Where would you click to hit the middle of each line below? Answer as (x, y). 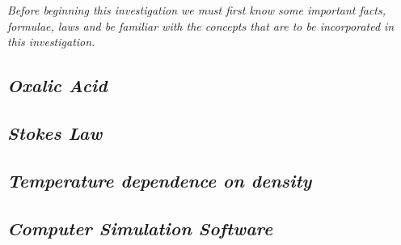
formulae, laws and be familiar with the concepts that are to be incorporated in (201, 25)
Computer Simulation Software (140, 228)
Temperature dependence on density (160, 180)
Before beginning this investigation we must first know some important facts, (197, 10)
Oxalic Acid (57, 85)
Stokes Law (55, 132)
